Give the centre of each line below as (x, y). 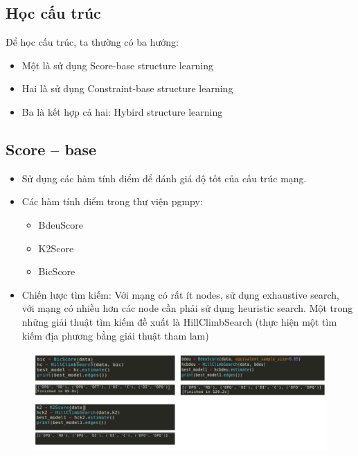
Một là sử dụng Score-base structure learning (117, 65)
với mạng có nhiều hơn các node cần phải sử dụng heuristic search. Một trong (187, 308)
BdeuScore (61, 224)
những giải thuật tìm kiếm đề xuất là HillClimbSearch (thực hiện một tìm (179, 321)
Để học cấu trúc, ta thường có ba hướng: (92, 42)
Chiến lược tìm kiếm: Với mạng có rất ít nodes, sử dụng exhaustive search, (180, 294)
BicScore (57, 271)
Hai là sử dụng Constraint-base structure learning (127, 88)
